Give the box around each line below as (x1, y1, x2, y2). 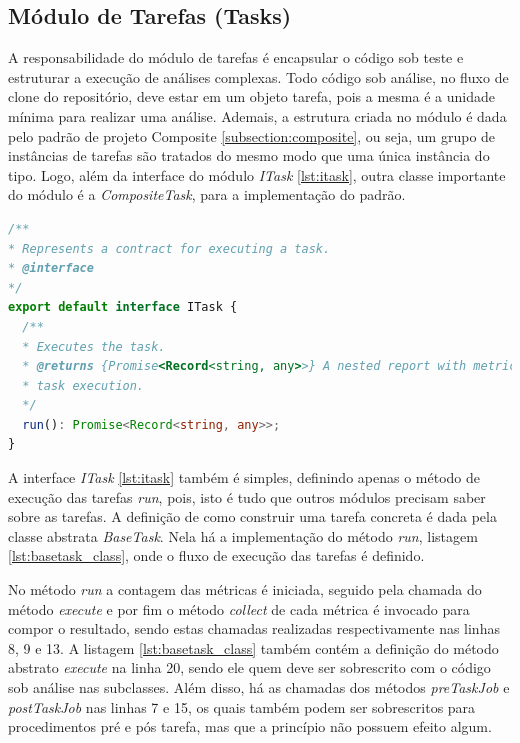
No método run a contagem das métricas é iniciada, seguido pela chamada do (8, 579, 482, 600)
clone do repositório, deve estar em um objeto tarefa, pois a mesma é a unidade (8, 86, 495, 107)
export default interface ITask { (8, 300, 238, 315)
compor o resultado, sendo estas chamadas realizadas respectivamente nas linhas (8, 618, 500, 639)
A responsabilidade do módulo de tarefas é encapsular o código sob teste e (8, 47, 464, 68)
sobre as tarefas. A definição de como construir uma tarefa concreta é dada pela (8, 506, 497, 527)
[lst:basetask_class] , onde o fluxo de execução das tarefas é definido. (8, 545, 425, 566)
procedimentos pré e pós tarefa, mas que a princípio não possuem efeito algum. (8, 716, 492, 737)
